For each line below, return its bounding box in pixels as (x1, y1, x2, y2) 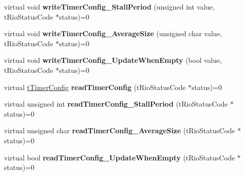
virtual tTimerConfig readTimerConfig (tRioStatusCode (4, 81, 186, 92)
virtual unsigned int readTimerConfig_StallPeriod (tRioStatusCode (4, 99, 228, 109)
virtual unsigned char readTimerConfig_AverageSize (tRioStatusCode (4, 125, 235, 136)
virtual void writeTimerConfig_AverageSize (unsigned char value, (4, 28, 222, 39)
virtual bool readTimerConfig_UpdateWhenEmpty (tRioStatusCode (4, 152, 235, 162)
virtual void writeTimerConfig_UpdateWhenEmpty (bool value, (4, 55, 222, 65)
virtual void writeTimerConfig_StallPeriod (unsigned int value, (4, 2, 215, 12)
